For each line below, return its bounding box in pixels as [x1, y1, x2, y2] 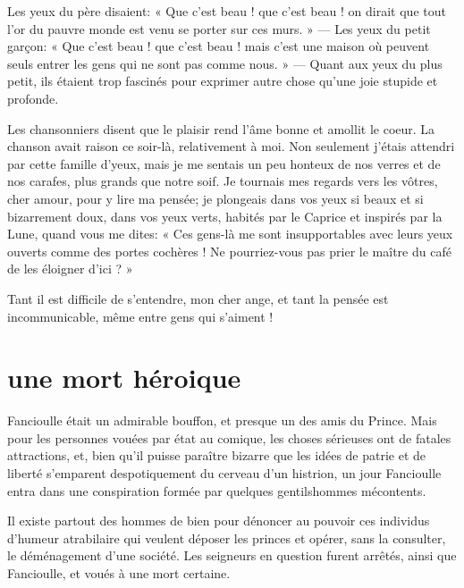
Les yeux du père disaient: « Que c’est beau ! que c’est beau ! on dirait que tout [7, 2, 446, 20]
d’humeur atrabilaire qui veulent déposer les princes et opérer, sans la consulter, [7, 528, 446, 547]
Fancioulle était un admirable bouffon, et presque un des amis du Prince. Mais [7, 411, 437, 430]
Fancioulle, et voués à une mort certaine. [7, 563, 231, 582]
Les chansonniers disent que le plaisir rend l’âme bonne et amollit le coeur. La [7, 119, 435, 138]
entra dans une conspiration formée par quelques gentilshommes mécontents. [7, 481, 426, 500]
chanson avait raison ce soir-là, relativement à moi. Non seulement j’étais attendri [7, 137, 455, 155]
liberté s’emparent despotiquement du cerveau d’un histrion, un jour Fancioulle [7, 464, 442, 482]
